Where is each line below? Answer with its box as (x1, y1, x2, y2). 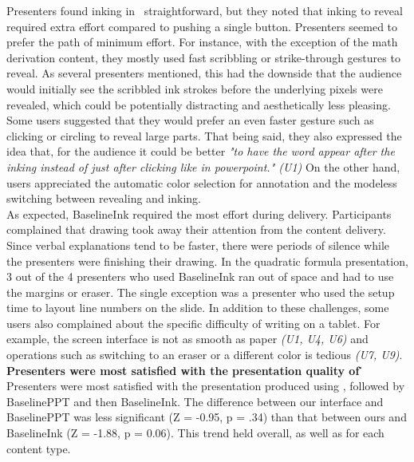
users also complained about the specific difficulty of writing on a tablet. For (6, 314, 380, 331)
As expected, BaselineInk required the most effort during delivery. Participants (6, 205, 392, 222)
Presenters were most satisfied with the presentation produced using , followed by (6, 377, 405, 394)
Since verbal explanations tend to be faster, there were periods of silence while (6, 236, 389, 253)
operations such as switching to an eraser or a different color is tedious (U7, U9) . (6, 346, 403, 363)
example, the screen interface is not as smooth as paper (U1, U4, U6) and (6, 330, 369, 347)
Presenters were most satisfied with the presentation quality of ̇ (6, 361, 364, 378)
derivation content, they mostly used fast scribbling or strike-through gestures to (6, 49, 400, 65)
